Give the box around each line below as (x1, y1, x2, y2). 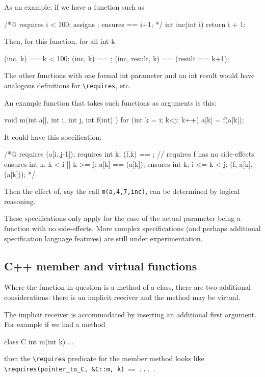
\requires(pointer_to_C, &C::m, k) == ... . (4, 363, 156, 374)
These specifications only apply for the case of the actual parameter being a (4, 213, 241, 223)
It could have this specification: (4, 131, 102, 142)
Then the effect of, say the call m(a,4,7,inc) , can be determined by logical (4, 186, 240, 196)
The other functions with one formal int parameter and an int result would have (4, 70, 255, 81)
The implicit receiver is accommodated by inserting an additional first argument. (4, 309, 257, 319)
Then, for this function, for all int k (4, 36, 115, 46)
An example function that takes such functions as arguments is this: (4, 97, 217, 108)
